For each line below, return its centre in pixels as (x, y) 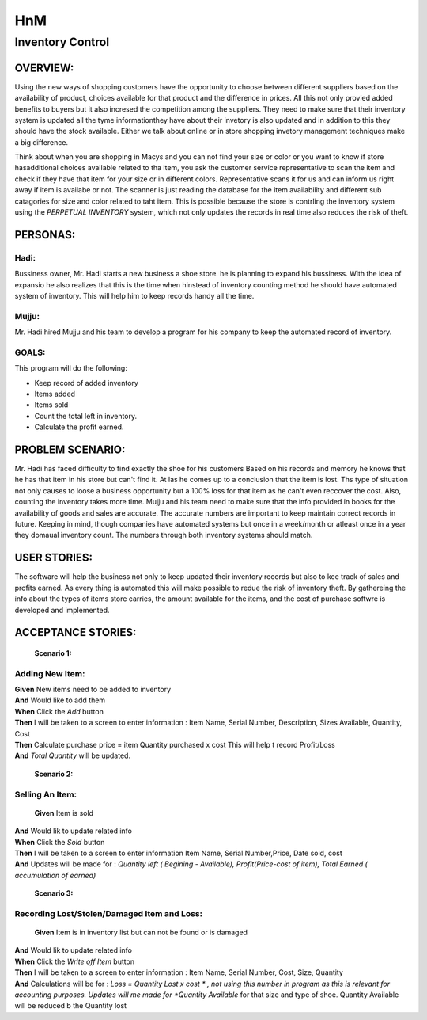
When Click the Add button (59, 711)
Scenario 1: (53, 653)
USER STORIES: (53, 558)
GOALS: (30, 352)
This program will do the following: (71, 368)
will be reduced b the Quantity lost (70, 1006)
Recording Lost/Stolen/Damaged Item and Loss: (109, 913)
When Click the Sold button (60, 842)
